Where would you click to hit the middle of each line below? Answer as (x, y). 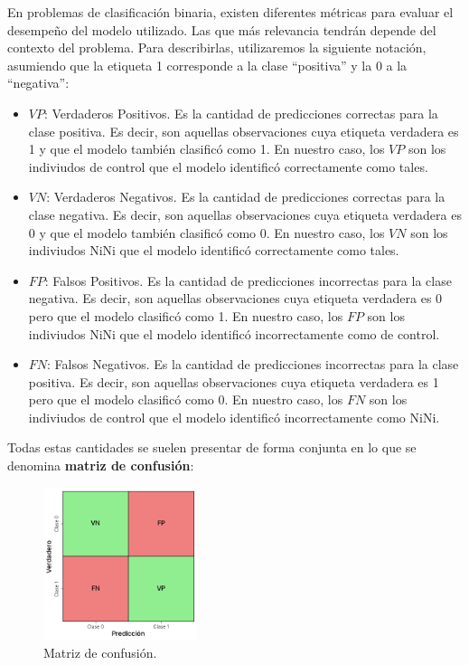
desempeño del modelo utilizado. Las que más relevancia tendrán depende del (222, 29)
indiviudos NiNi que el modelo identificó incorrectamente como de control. (234, 333)
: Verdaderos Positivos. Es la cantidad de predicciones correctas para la (241, 113)
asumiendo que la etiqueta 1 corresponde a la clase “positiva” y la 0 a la (207, 65)
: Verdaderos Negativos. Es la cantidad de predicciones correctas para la (246, 197)
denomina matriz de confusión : (101, 465)
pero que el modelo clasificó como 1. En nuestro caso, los (186, 315)
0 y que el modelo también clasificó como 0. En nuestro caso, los (206, 232)
